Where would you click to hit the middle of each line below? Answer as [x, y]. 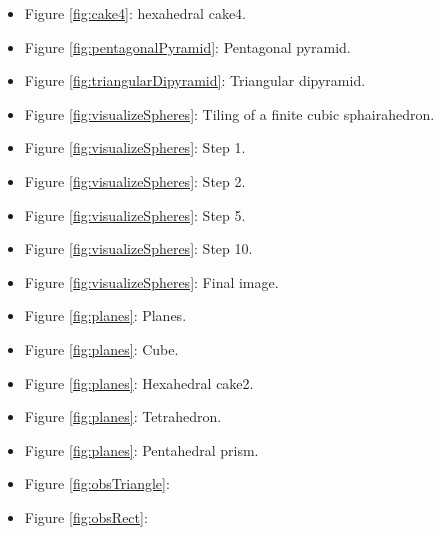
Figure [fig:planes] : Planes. [105, 315]
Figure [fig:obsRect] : [86, 516]
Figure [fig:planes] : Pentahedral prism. [141, 449]
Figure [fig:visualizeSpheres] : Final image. [151, 281]
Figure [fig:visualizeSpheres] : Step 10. [138, 248]
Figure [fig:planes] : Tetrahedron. [123, 416]
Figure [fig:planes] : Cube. [101, 348]
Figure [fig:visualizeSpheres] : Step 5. [135, 214]
